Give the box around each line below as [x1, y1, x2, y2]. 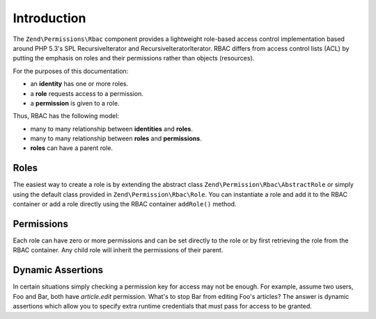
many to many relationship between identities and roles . [30, 124, 193, 133]
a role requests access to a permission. [30, 89, 144, 97]
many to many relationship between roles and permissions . [30, 134, 202, 142]
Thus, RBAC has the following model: [13, 112, 120, 120]
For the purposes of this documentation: [13, 67, 129, 75]
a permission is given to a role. [30, 99, 120, 107]
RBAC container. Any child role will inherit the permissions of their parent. [13, 246, 224, 254]
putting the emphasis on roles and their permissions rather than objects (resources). [13, 54, 255, 63]
